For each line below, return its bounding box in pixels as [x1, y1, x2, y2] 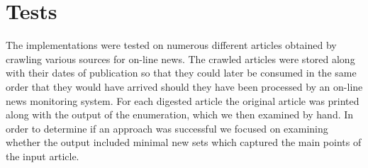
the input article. [6, 148, 79, 163]
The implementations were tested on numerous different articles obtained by [6, 38, 337, 52]
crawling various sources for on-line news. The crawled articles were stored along [6, 51, 355, 66]
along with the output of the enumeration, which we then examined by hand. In [6, 107, 354, 122]
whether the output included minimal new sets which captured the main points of [6, 135, 362, 150]
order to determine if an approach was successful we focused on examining [6, 121, 328, 135]
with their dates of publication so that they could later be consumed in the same [6, 65, 357, 80]
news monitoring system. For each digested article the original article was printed [6, 93, 359, 108]
